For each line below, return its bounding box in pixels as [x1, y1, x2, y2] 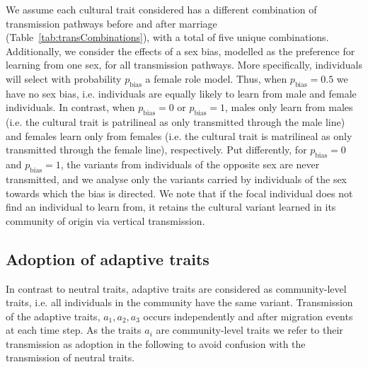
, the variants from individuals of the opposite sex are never [60, 157, 320, 172]
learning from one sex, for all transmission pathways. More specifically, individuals [6, 57, 362, 72]
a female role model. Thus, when [145, 71, 287, 86]
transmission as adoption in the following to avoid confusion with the [6, 336, 306, 351]
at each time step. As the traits [6, 322, 142, 337]
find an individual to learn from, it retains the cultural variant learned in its [6, 199, 336, 214]
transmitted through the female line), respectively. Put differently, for [6, 142, 307, 157]
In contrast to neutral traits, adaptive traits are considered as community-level [6, 281, 347, 296]
